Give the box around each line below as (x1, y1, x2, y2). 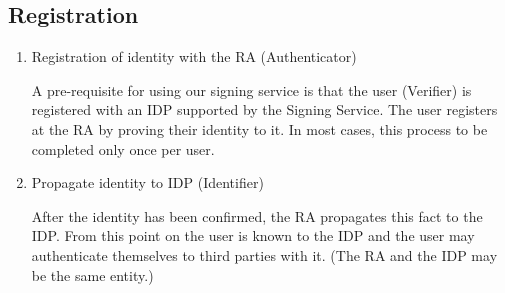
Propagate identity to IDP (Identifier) (31, 172, 264, 193)
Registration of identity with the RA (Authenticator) (31, 46, 357, 67)
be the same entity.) (31, 264, 154, 285)
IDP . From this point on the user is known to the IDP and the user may (31, 225, 475, 246)
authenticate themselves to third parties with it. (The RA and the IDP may (31, 244, 498, 265)
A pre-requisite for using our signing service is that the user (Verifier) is (31, 79, 472, 100)
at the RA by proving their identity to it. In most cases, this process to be (31, 118, 488, 139)
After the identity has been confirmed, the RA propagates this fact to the (31, 205, 483, 226)
